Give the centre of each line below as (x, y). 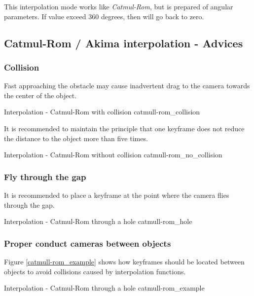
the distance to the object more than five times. (76, 138)
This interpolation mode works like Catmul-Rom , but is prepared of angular (119, 6)
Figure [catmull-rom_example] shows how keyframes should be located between (124, 261)
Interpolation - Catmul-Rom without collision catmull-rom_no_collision (113, 155)
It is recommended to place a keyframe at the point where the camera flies (117, 195)
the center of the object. (40, 95)
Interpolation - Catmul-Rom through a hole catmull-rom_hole (98, 221)
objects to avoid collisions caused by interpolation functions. (95, 271)
